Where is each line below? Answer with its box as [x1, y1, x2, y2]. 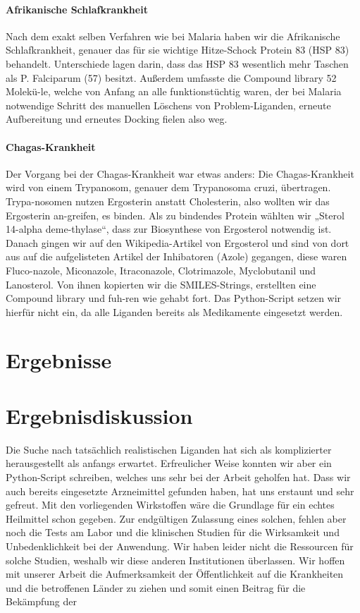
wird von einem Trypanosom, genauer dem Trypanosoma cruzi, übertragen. [6, 180, 331, 195]
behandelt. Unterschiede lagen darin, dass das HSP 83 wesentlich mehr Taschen [6, 56, 349, 71]
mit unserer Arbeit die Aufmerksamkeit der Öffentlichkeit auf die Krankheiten [6, 566, 344, 581]
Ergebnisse [6, 346, 112, 375]
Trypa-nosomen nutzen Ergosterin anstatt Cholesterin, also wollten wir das [6, 193, 330, 208]
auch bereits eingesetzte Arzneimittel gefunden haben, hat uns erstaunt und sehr [6, 483, 354, 498]
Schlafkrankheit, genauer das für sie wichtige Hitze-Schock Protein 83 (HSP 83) [6, 42, 349, 57]
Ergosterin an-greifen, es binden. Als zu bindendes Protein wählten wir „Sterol [6, 207, 345, 222]
